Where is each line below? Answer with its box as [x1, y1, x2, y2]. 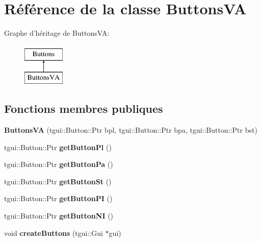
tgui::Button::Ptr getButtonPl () [4, 141, 112, 152]
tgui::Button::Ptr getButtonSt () [4, 176, 112, 186]
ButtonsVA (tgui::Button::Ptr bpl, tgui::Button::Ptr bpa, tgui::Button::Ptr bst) [4, 125, 257, 135]
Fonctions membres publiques [4, 101, 163, 116]
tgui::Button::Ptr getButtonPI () [4, 193, 113, 204]
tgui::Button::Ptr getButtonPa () [4, 159, 113, 170]
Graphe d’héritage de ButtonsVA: [4, 28, 110, 38]
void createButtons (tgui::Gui [4, 227, 103, 238]
